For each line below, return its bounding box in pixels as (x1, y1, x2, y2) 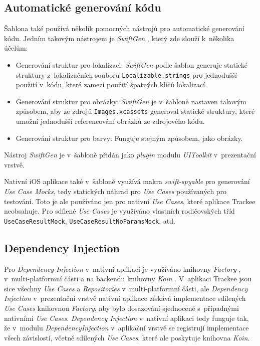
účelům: (4, 43, 28, 53)
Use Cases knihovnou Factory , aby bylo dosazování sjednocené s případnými (4, 303, 239, 313)
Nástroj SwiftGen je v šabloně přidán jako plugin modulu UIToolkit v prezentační (4, 149, 256, 160)
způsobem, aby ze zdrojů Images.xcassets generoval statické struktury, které (16, 106, 255, 116)
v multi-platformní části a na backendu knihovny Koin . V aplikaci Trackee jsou (4, 273, 251, 284)
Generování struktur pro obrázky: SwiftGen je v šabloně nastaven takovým (16, 96, 246, 106)
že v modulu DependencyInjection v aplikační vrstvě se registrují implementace (4, 322, 249, 333)
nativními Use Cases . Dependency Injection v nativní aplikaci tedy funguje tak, (4, 312, 249, 323)
